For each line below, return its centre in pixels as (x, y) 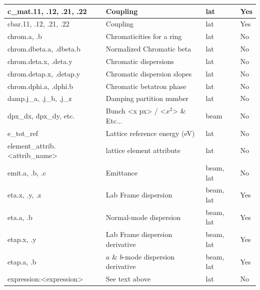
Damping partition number (147, 98)
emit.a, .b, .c (27, 172)
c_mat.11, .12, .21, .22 (47, 11)
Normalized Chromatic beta (148, 49)
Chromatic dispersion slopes (149, 73)
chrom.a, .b (25, 36)
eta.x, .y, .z (24, 195)
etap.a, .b (22, 261)
